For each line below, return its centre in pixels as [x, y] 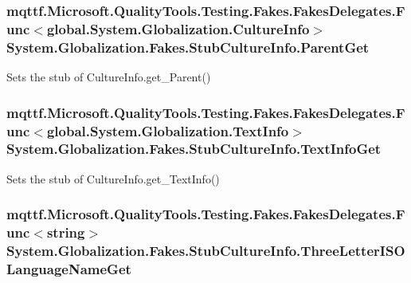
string [66, 232]
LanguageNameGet [69, 269]
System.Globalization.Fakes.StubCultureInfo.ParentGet [188, 47]
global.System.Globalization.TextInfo [168, 130]
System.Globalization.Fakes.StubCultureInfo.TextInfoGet [194, 149]
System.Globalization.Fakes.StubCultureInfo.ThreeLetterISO [206, 251]
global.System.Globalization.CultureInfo [178, 28]
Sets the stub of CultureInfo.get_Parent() [109, 77]
